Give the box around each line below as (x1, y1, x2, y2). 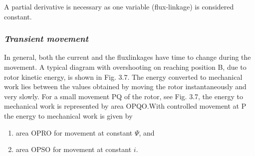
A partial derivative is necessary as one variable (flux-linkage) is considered (4, 1, 234, 11)
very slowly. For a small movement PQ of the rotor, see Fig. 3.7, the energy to (4, 91, 243, 101)
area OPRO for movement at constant (15, 127, 133, 138)
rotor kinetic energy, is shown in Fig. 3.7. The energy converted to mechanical (4, 71, 243, 82)
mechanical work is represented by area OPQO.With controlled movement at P (4, 101, 247, 111)
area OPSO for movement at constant (15, 144, 132, 155)
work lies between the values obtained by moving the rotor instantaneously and (4, 81, 247, 92)
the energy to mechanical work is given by (4, 110, 133, 121)
